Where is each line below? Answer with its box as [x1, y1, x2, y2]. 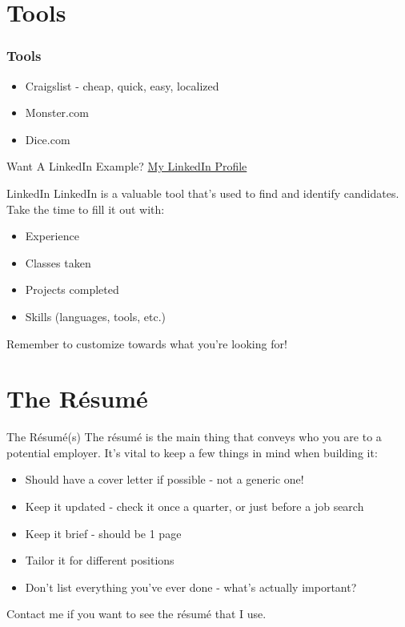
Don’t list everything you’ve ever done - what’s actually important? [25, 578, 357, 595]
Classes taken [25, 254, 91, 271]
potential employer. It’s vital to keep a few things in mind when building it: [6, 444, 378, 460]
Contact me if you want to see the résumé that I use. [6, 605, 267, 622]
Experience [25, 227, 79, 244]
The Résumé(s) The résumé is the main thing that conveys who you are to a [6, 428, 382, 445]
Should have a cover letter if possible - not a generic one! [25, 471, 304, 488]
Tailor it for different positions [25, 552, 174, 569]
